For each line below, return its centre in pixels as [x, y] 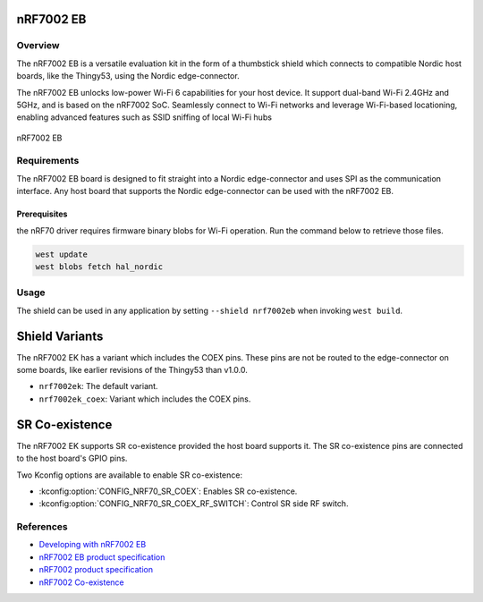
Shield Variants [60, 336]
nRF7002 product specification [96, 570]
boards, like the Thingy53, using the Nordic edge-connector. [128, 76]
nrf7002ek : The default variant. [98, 386]
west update [62, 254]
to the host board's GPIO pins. [72, 458]
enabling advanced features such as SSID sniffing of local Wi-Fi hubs [144, 117]
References [42, 527]
